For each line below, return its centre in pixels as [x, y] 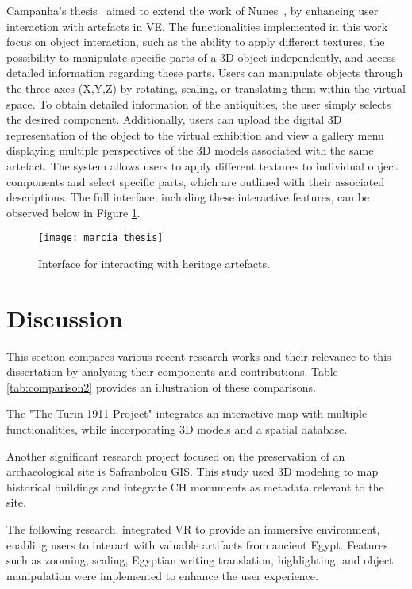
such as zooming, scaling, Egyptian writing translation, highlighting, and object [200, 560]
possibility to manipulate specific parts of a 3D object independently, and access [201, 57]
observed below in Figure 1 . [73, 212]
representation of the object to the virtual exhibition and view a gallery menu [195, 134]
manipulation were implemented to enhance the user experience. [162, 575]
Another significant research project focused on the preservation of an [176, 455]
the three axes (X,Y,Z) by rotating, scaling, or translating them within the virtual [206, 88]
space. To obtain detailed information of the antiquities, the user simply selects [199, 103]
